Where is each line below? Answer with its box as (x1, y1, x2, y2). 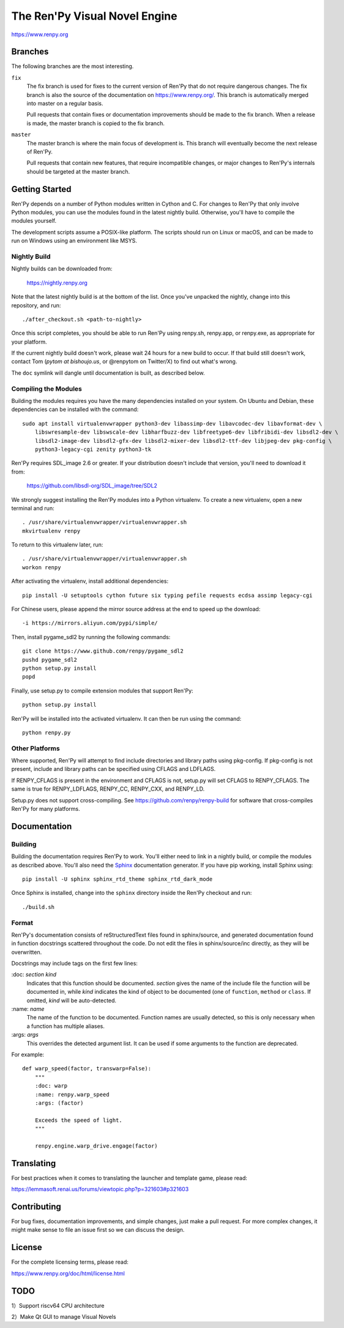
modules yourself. (11, 217, 57, 225)
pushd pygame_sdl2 (22, 656, 78, 663)
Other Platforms (11, 744, 61, 753)
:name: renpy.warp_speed (34, 1091, 110, 1098)
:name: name (11, 1005, 45, 1013)
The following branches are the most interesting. (11, 63, 134, 70)
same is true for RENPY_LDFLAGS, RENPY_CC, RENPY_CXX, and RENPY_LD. (11, 785, 205, 793)
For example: (11, 1051, 45, 1058)
